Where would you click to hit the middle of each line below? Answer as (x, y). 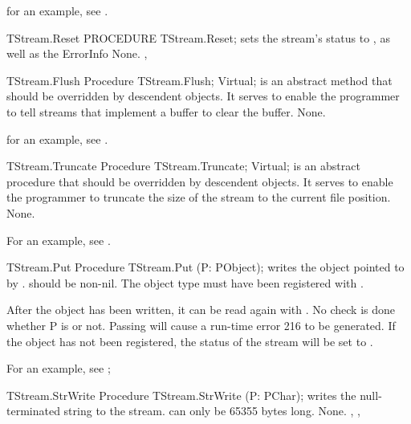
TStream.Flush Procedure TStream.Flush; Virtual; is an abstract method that (199, 80)
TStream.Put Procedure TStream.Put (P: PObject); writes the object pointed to (205, 267)
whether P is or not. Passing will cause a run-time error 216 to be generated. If (201, 325)
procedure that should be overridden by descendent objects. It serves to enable (200, 181)
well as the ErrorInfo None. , (77, 53)
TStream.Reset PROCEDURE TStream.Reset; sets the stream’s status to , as (198, 37)
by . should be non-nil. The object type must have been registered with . (185, 282)
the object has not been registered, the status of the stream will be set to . (190, 341)
